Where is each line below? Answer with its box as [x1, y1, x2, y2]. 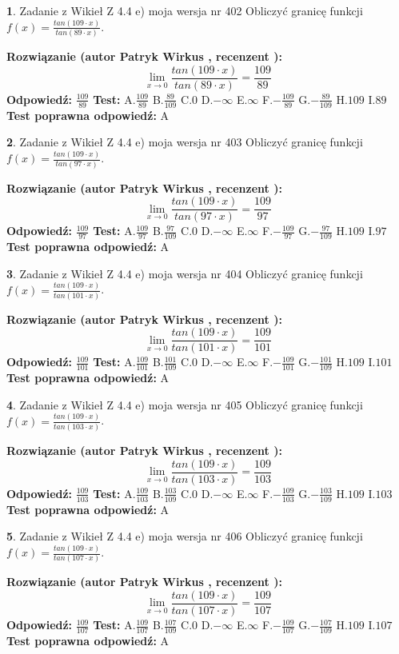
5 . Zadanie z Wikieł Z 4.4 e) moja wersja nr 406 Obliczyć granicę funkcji [6, 528, 363, 544]
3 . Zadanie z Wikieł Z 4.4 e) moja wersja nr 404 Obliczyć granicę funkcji [6, 265, 363, 281]
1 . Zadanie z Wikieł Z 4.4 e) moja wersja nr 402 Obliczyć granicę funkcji [6, 2, 363, 18]
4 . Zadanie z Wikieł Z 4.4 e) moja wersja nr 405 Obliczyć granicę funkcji [6, 396, 363, 413]
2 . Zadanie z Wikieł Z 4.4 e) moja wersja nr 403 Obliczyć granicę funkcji [6, 134, 363, 150]
